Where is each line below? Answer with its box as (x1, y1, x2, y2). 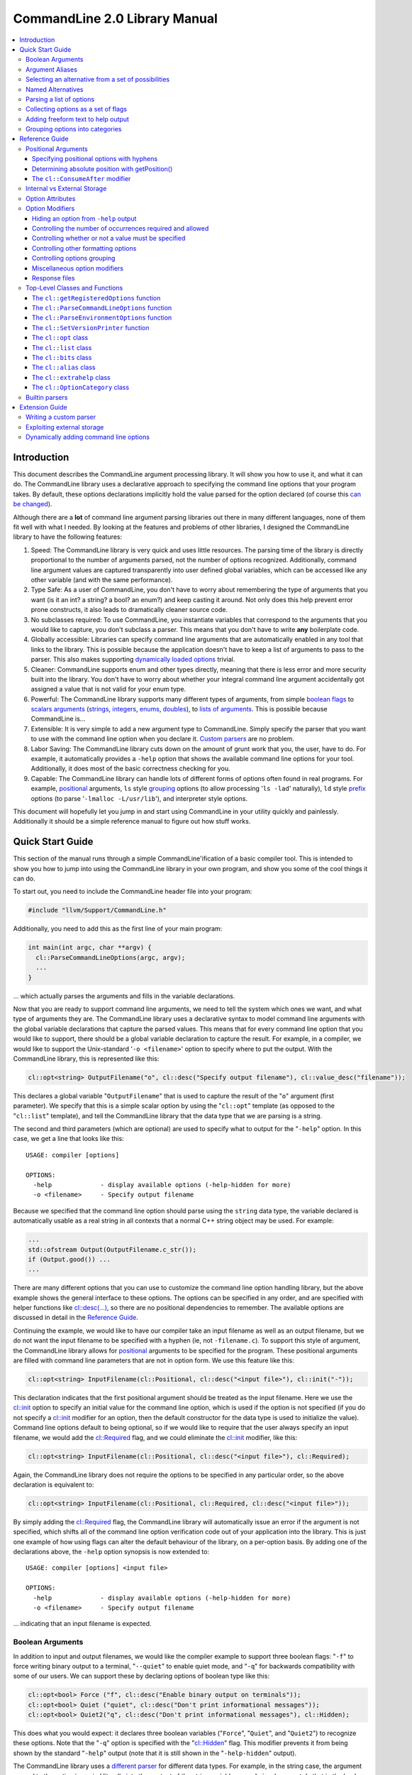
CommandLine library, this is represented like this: (13, 1054, 160, 1063)
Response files (32, 273, 75, 282)
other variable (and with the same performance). (30, 575, 173, 584)
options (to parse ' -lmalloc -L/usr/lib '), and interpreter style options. (30, 794, 248, 802)
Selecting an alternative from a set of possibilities (26, 75, 170, 84)
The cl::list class (32, 343, 92, 351)
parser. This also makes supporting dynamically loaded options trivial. (30, 655, 235, 664)
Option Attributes (26, 194, 76, 202)
